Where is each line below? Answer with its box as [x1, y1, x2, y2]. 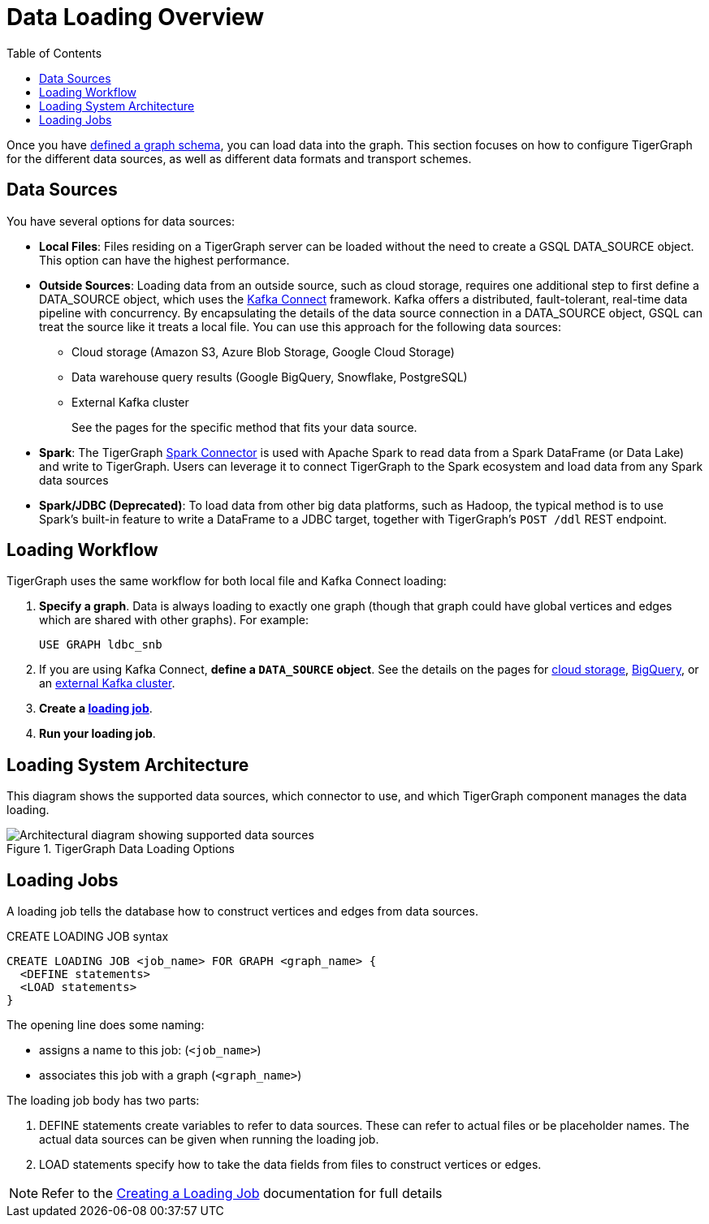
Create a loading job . [39, 701, 153, 716]
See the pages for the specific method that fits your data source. [71, 420, 417, 434]
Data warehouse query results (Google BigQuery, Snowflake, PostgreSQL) [71, 369, 468, 384]
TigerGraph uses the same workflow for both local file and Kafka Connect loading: [6, 574, 447, 588]
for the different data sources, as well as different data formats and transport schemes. [6, 151, 472, 166]
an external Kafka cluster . [39, 676, 175, 691]
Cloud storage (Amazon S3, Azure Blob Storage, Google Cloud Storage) [71, 344, 455, 359]
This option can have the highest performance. [39, 252, 290, 267]
